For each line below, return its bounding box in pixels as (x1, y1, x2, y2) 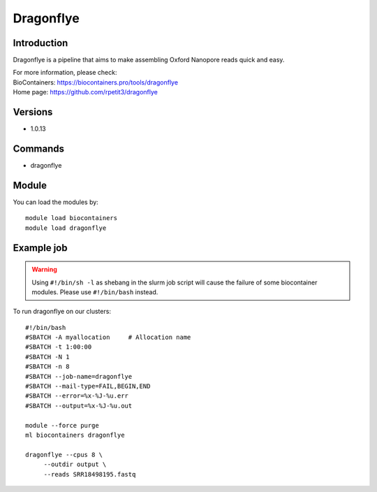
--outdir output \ (43, 461, 107, 468)
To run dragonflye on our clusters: (13, 307, 112, 316)
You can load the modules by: (13, 198, 99, 206)
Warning (31, 266, 57, 274)
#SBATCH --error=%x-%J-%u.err (25, 392, 129, 400)
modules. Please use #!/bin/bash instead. (31, 287, 158, 296)
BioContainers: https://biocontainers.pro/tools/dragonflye (13, 78, 178, 87)
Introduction (13, 37, 68, 49)
